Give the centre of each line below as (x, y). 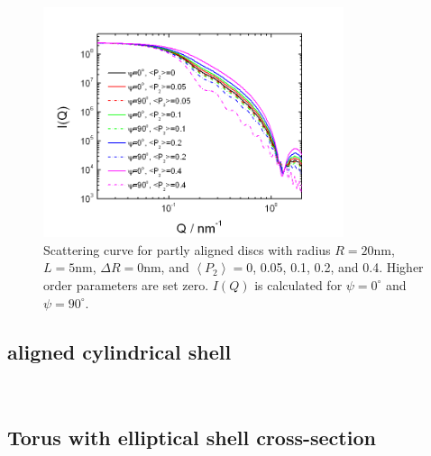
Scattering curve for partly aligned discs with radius (187, 249)
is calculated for (298, 284)
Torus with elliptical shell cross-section (192, 438)
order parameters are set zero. (126, 284)
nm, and (166, 267)
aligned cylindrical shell (119, 351)
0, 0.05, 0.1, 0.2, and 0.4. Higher (335, 267)
